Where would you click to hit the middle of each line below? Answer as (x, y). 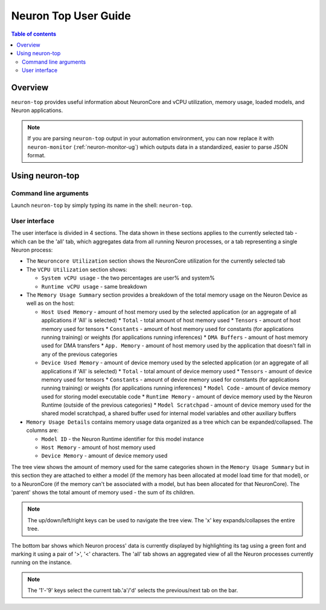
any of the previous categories (79, 354)
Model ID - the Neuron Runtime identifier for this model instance (123, 439)
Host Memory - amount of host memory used (98, 447)
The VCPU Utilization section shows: (77, 269)
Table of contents (34, 34)
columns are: (43, 430)
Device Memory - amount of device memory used (104, 456)
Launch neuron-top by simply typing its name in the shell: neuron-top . (102, 205)
